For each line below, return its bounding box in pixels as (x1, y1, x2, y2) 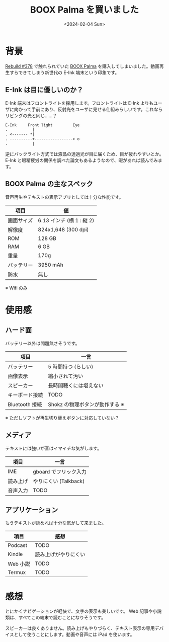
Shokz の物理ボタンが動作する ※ (48, 400, 124, 408)
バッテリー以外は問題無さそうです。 (5, 340, 80, 346)
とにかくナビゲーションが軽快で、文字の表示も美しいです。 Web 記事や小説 (5, 608, 162, 614)
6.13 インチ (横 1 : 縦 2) (38, 217, 95, 224)
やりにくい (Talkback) (33, 477, 85, 485)
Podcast (8, 542, 28, 549)
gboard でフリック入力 (33, 468, 87, 475)
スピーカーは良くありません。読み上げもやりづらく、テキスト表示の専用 (5, 625, 155, 631)
